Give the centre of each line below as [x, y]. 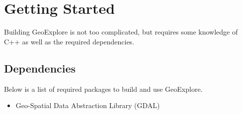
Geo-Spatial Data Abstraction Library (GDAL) [88, 105]
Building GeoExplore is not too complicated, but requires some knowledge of [121, 32]
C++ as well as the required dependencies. [69, 41]
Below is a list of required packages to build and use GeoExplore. [103, 89]
